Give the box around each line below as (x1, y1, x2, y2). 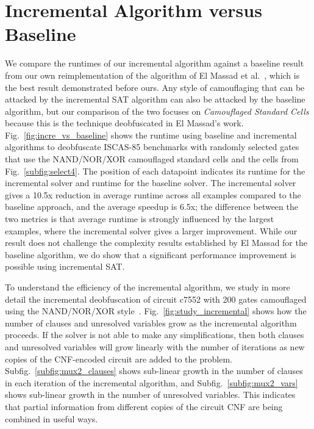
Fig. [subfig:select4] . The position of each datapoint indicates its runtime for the (5, 164, 305, 177)
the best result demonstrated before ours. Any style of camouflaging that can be (5, 81, 305, 93)
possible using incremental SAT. (5, 260, 125, 273)
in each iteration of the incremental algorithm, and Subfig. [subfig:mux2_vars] (5, 376, 298, 389)
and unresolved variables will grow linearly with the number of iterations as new (5, 340, 305, 353)
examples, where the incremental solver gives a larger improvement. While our (5, 224, 298, 237)
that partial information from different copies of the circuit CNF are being (5, 400, 283, 413)
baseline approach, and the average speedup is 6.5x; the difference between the (5, 200, 298, 213)
